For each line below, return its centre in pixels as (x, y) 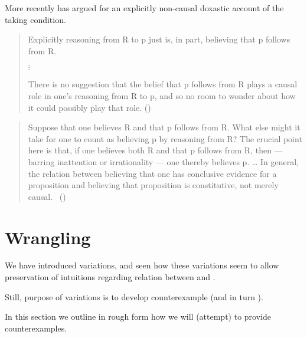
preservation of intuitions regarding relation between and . (110, 277)
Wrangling (48, 237)
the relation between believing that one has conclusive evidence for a (152, 173)
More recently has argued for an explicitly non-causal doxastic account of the (144, 8)
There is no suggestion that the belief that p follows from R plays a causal (163, 84)
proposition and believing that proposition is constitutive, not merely (153, 185)
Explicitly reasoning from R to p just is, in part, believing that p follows (159, 39)
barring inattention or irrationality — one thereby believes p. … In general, (163, 161)
